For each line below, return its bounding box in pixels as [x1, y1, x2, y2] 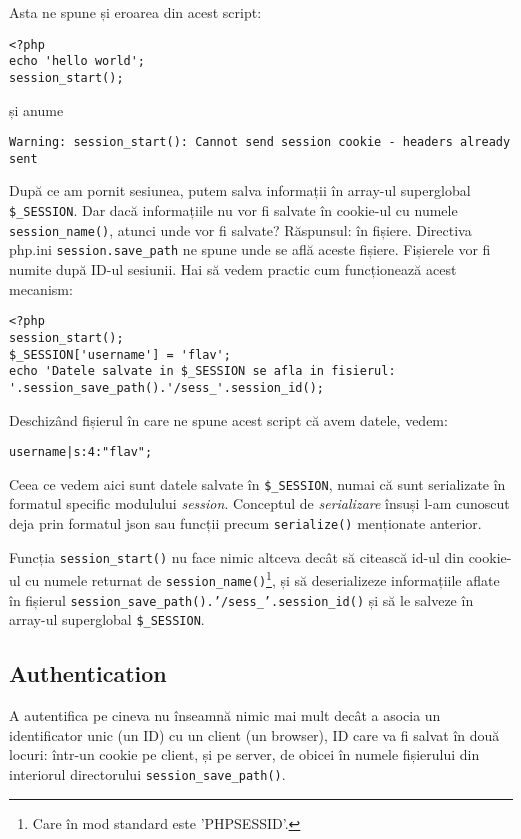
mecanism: [9, 278, 73, 299]
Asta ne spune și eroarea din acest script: [9, 2, 262, 22]
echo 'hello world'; [9, 54, 146, 69]
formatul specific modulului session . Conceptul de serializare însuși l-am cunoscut [9, 493, 510, 514]
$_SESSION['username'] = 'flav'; [9, 347, 231, 362]
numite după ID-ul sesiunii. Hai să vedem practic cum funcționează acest [9, 259, 457, 280]
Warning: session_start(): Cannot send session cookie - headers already [9, 135, 511, 150]
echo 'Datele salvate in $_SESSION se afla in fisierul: [9, 364, 396, 379]
